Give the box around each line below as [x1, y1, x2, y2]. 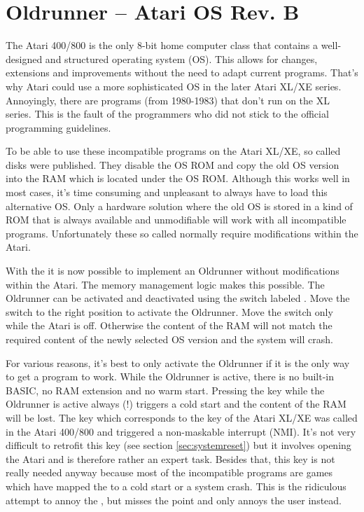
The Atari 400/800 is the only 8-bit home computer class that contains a [6, 38, 318, 53]
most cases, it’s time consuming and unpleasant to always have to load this [6, 185, 328, 200]
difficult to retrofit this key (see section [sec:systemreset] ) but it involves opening [6, 438, 351, 452]
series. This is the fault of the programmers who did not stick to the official [6, 106, 329, 121]
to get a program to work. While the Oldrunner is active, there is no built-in [6, 369, 335, 384]
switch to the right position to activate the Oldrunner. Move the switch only [6, 304, 333, 319]
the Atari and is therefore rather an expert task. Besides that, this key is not [6, 451, 335, 466]
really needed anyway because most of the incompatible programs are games [6, 465, 333, 480]
